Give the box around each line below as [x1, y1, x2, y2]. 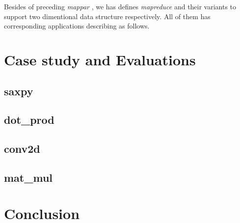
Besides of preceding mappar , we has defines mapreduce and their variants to [4, 1, 237, 11]
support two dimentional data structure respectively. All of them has [4, 11, 211, 21]
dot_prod [4, 112, 54, 127]
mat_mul [4, 169, 53, 185]
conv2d [4, 141, 40, 156]
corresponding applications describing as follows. [4, 21, 150, 31]
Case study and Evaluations [4, 49, 196, 69]
